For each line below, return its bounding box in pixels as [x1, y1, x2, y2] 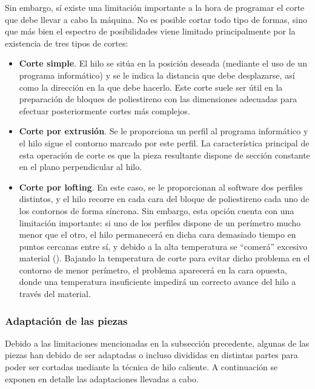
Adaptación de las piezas [5, 313, 128, 328]
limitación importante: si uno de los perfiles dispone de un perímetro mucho [19, 216, 301, 229]
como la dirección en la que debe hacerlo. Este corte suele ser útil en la [19, 80, 283, 93]
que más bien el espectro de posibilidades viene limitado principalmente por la [5, 25, 296, 38]
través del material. [19, 287, 91, 300]
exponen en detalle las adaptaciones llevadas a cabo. [5, 372, 199, 385]
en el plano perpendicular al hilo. [19, 160, 142, 173]
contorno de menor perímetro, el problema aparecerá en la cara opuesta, [19, 263, 287, 276]
